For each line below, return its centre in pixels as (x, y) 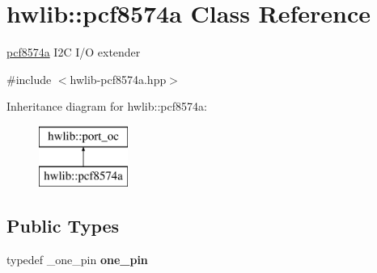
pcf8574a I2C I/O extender (74, 52)
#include (29, 79)
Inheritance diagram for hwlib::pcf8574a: (107, 106)
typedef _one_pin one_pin (77, 260)
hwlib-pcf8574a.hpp (118, 79)
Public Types (63, 226)
